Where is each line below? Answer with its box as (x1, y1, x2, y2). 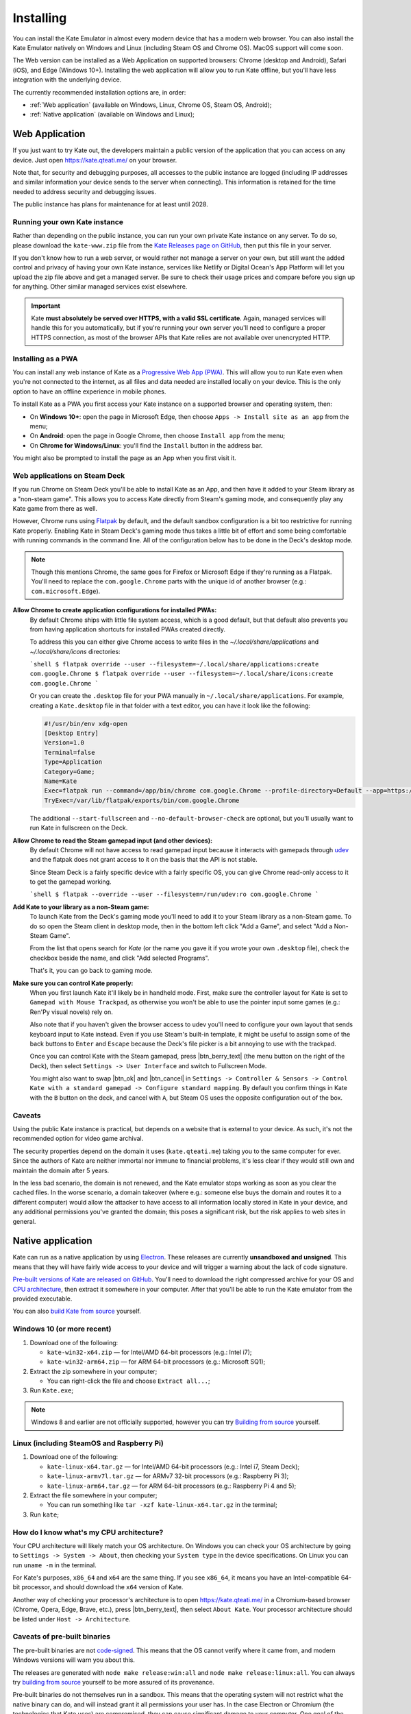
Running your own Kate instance (12, 217, 123, 226)
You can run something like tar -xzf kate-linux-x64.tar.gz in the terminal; (47, 1501, 277, 1509)
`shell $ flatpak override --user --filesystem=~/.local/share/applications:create (29, 660, 319, 668)
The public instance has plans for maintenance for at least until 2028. (12, 200, 208, 208)
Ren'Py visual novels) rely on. (29, 1008, 113, 1016)
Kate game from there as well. (12, 504, 97, 512)
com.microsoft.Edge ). (31, 587, 101, 595)
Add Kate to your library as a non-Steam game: (12, 902, 149, 911)
